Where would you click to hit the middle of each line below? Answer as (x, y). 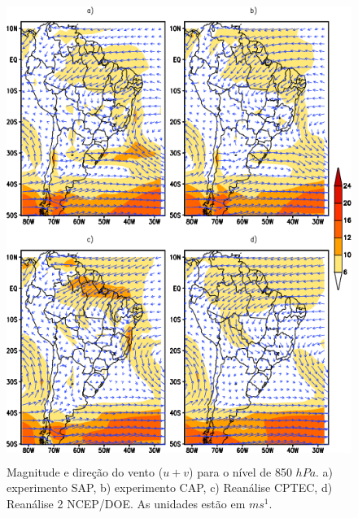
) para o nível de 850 (240, 471)
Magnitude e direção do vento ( (85, 471)
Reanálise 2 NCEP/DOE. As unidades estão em (126, 503)
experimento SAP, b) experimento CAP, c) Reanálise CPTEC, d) (170, 488)
